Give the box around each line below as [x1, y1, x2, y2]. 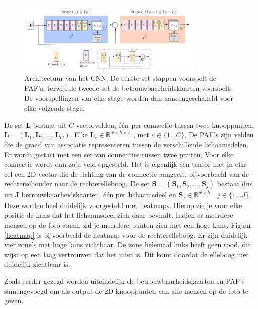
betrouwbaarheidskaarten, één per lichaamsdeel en [21, 189, 176, 200]
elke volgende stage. [24, 102, 85, 113]
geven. [4, 295, 24, 306]
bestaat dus [217, 178, 253, 189]
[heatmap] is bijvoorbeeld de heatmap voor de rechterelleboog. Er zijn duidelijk [4, 229, 248, 240]
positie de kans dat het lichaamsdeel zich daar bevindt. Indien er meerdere [4, 210, 233, 220]
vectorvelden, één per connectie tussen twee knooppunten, [76, 119, 254, 130]
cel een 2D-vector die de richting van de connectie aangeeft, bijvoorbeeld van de [4, 168, 249, 179]
